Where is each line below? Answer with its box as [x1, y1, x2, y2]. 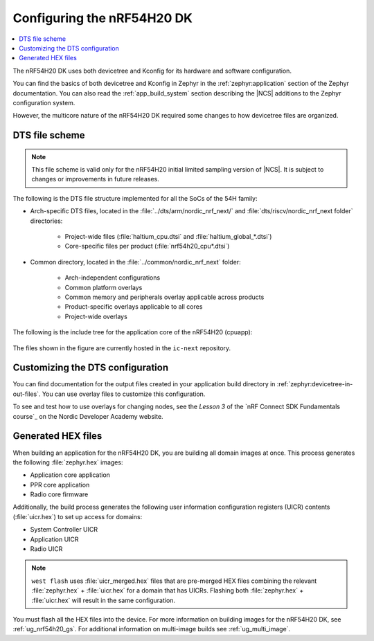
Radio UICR [30, 545, 63, 553]
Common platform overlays [64, 283, 143, 291]
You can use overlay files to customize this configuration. [42, 390, 206, 398]
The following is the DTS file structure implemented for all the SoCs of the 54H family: [12, 194, 258, 202]
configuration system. [12, 98, 75, 107]
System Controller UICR [30, 525, 98, 534]
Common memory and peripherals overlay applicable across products [64, 293, 265, 301]
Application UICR [30, 535, 79, 543]
